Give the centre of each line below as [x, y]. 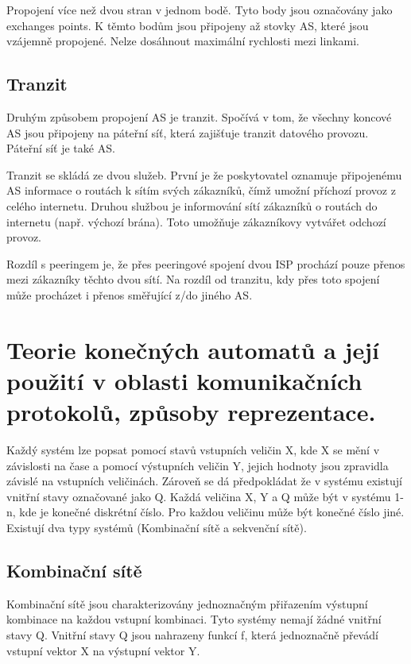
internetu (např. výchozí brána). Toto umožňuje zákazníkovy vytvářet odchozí [196, 221]
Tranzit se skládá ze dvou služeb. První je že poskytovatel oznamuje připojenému [204, 174]
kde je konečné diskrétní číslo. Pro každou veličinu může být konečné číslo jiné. [212, 512]
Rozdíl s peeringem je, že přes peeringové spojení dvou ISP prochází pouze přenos [206, 263]
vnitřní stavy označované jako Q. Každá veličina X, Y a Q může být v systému [199, 496]
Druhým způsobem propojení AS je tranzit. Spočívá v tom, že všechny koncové [199, 116]
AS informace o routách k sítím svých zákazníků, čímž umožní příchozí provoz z [201, 190]
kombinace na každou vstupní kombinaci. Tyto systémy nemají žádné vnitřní [194, 619]
